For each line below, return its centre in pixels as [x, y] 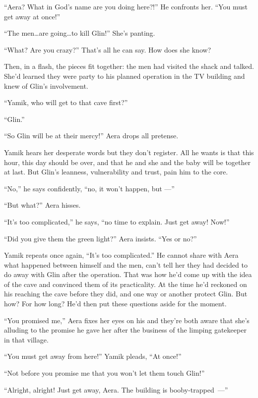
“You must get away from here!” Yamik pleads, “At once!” [93, 356]
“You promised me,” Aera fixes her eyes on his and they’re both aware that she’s [127, 320]
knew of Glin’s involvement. [46, 85]
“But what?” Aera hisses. [42, 205]
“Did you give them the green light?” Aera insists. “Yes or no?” [100, 238]
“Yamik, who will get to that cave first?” [66, 102]
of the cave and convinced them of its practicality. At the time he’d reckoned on [126, 284]
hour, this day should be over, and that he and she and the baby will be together [127, 162]
